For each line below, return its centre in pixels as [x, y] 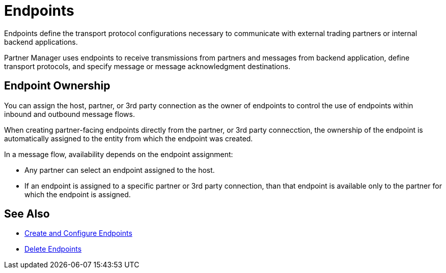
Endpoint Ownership [57, 86]
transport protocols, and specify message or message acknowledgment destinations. [147, 66]
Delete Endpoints [53, 249]
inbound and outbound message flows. [69, 114]
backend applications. [41, 42]
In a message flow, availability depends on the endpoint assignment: [119, 154]
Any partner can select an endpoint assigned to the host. [120, 170]
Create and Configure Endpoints [78, 233]
